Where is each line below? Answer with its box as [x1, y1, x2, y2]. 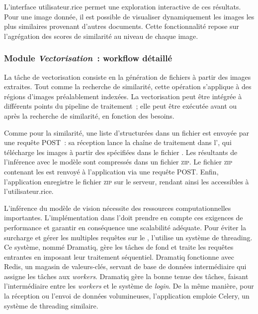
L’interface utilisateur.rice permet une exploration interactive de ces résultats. [4, 1, 241, 11]
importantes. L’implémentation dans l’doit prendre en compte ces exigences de [4, 212, 243, 223]
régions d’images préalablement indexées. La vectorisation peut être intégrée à [4, 91, 242, 101]
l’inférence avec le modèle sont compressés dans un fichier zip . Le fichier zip [4, 157, 233, 167]
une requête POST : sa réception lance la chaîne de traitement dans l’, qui [4, 137, 232, 148]
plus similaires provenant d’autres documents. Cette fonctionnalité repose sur [4, 21, 239, 31]
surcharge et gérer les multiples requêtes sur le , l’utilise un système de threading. [4, 232, 253, 242]
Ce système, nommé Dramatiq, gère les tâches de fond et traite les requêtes [4, 242, 234, 252]
